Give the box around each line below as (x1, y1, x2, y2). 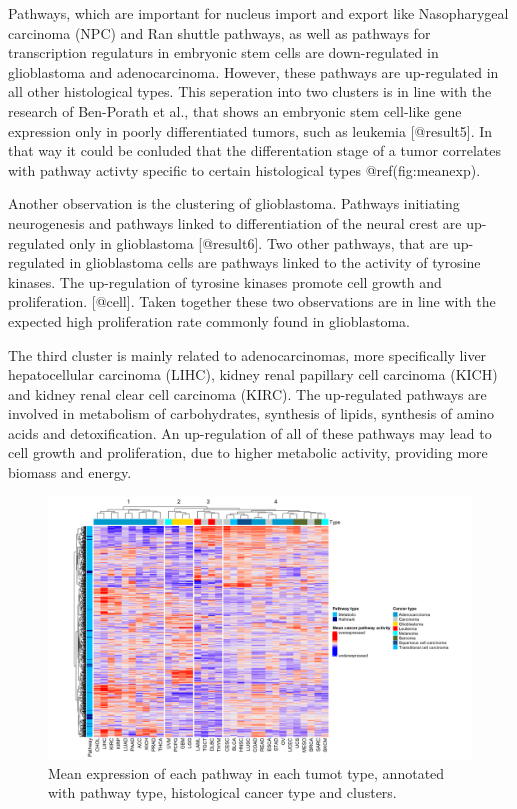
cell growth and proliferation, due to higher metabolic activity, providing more (8, 442, 488, 463)
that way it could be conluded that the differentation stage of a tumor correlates (8, 140, 502, 161)
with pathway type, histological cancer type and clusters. (48, 782, 397, 803)
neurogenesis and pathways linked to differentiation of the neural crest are (8, 212, 462, 233)
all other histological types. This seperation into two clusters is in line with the (8, 81, 492, 102)
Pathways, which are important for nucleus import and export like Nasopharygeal (8, 3, 509, 23)
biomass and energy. (8, 462, 132, 483)
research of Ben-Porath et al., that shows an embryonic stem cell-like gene (8, 100, 462, 121)
